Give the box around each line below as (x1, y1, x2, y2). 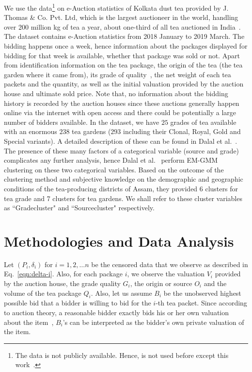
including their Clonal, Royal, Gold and (123, 126, 241, 136)
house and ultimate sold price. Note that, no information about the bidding (4, 88, 228, 98)
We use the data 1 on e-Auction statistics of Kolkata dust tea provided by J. (4, 1, 229, 13)
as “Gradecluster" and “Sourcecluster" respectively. (4, 203, 155, 213)
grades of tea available (170, 117, 236, 127)
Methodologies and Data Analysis (4, 231, 234, 251)
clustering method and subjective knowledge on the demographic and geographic (4, 174, 243, 184)
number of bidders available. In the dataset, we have (4, 117, 159, 127)
